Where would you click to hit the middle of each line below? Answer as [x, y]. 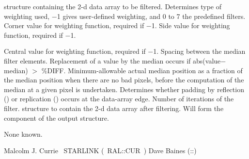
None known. [23, 134]
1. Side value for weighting [191, 25]
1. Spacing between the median [199, 51]
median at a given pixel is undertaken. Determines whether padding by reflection [124, 89]
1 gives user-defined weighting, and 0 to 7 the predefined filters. [151, 16]
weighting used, [27, 16]
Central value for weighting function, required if [75, 51]
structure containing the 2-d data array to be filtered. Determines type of [113, 6]
